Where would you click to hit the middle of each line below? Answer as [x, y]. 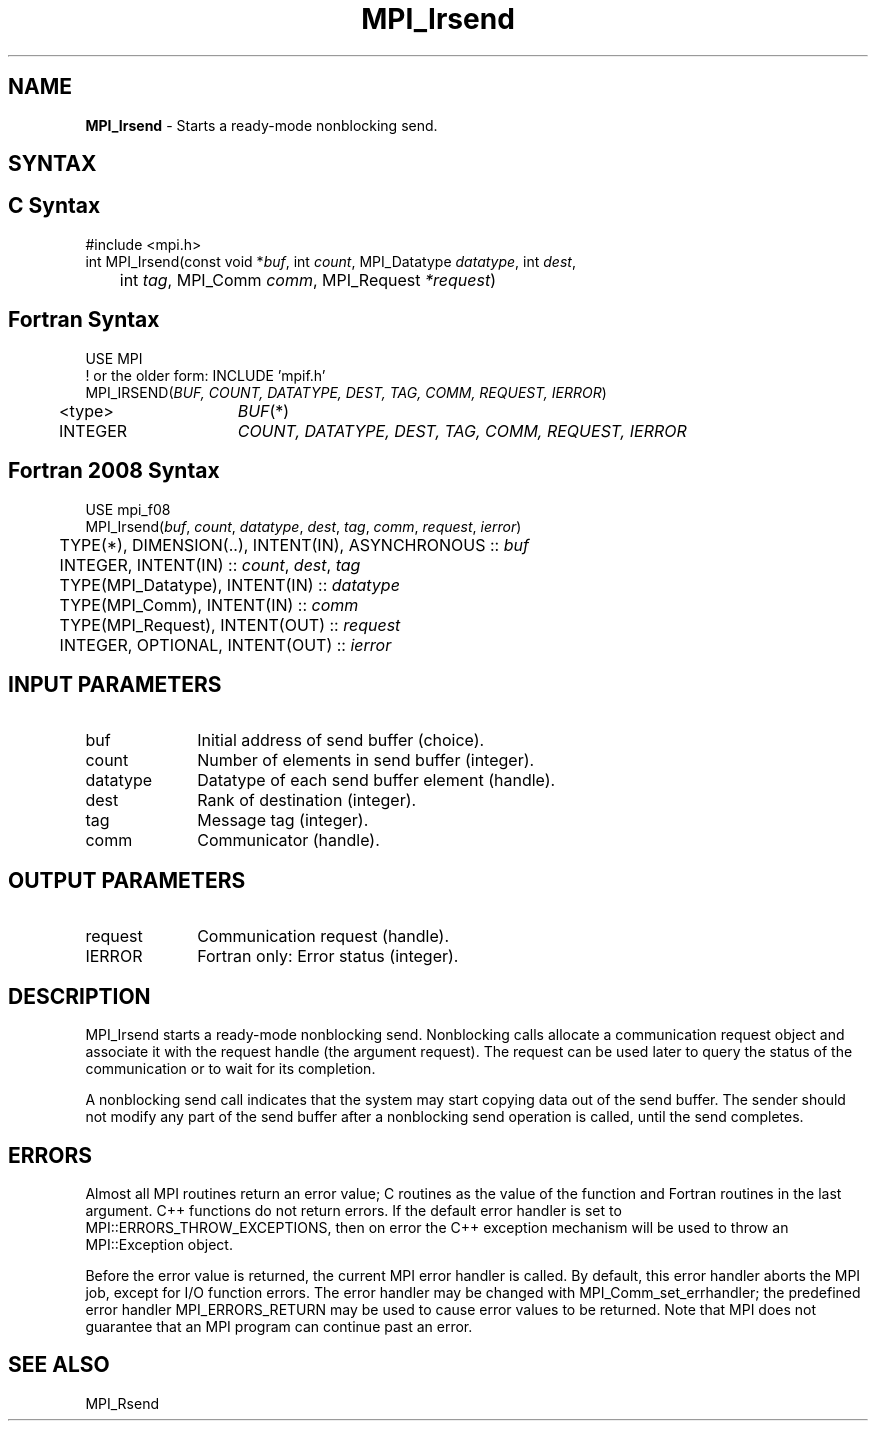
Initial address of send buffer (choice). [341, 740]
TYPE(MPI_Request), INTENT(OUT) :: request [230, 624]
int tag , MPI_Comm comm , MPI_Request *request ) [308, 279]
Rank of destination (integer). [307, 800]
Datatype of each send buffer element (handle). [376, 780]
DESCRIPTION [79, 996]
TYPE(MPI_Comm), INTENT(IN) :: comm [209, 604]
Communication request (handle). [323, 936]
